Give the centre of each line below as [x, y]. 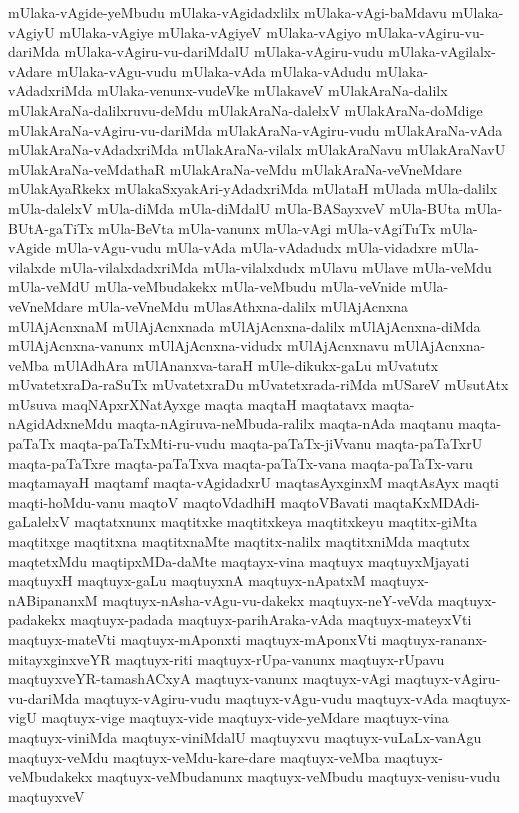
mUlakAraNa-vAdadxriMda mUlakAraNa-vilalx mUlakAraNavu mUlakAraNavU [257, 149]
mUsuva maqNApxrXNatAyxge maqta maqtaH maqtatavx [187, 403]
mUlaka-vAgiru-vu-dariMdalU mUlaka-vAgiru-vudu [224, 51]
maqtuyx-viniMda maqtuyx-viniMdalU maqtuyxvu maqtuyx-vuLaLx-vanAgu [245, 736]
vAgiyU [31, 31]
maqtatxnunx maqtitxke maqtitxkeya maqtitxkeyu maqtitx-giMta [276, 521]
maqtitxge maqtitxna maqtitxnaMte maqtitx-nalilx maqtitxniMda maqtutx [239, 541]
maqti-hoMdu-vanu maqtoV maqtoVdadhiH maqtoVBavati [188, 501]
